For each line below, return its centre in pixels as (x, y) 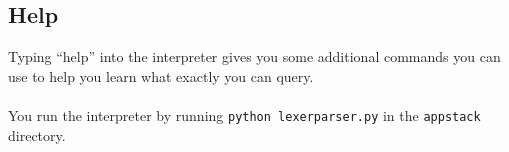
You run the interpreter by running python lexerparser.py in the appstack (244, 114)
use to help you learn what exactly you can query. (161, 75)
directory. (37, 134)
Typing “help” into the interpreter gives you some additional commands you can (254, 56)
